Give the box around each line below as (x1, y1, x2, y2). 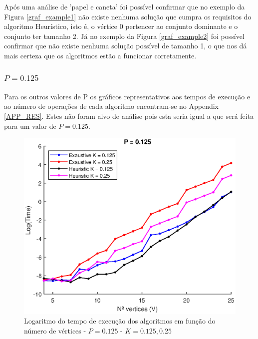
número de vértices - (24, 325, 86, 336)
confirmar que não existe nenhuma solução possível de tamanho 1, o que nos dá (4, 40, 247, 51)
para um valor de (4, 120, 56, 131)
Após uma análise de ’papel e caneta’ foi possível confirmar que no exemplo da (4, 1, 245, 11)
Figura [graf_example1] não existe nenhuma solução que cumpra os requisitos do (4, 11, 252, 21)
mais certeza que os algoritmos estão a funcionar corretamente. (4, 50, 197, 60)
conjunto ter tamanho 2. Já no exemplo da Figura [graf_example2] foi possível (4, 30, 245, 41)
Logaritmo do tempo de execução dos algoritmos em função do (24, 316, 216, 326)
